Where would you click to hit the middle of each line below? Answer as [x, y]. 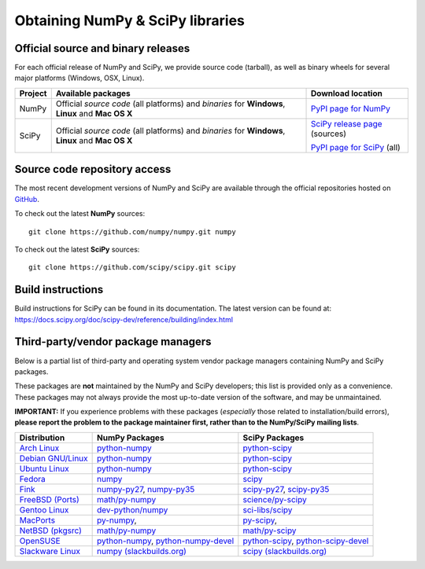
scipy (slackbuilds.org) [285, 551]
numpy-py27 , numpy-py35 [146, 489]
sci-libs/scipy [268, 509]
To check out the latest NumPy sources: [80, 214]
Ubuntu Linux [44, 468]
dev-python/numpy [133, 509]
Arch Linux [39, 448]
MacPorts [37, 520]
